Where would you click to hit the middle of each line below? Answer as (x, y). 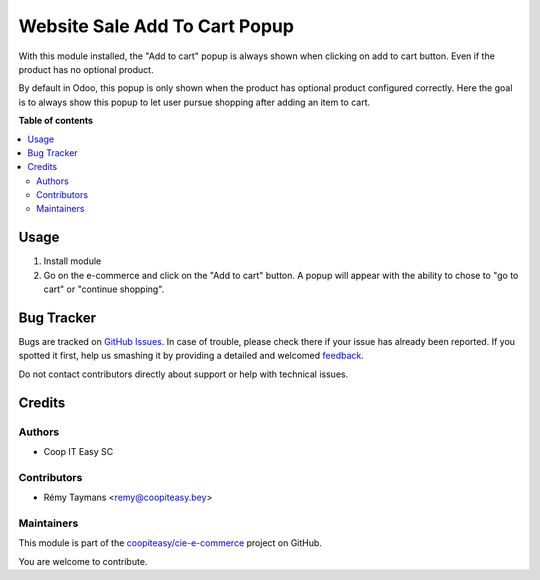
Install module (72, 261)
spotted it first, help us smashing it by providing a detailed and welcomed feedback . (191, 356)
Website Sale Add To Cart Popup (156, 26)
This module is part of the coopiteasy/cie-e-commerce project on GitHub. (170, 543)
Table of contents (56, 121)
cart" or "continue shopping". (104, 289)
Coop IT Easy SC (78, 451)
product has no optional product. (86, 69)
